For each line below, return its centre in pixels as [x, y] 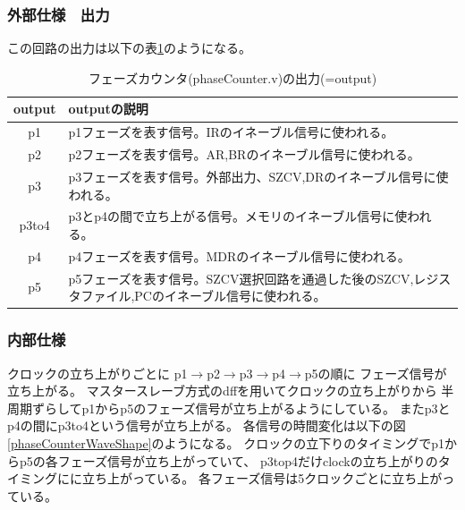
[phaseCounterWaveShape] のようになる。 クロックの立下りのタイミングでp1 [226, 442]
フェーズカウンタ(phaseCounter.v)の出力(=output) [232, 77]
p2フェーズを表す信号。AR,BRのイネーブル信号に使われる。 [244, 154]
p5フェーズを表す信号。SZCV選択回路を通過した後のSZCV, [241, 278]
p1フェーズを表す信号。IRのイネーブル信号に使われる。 [231, 132]
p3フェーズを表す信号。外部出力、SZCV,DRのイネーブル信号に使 [258, 176]
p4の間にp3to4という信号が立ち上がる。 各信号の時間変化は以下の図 [207, 425]
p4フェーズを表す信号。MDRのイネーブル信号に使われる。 [239, 255]
